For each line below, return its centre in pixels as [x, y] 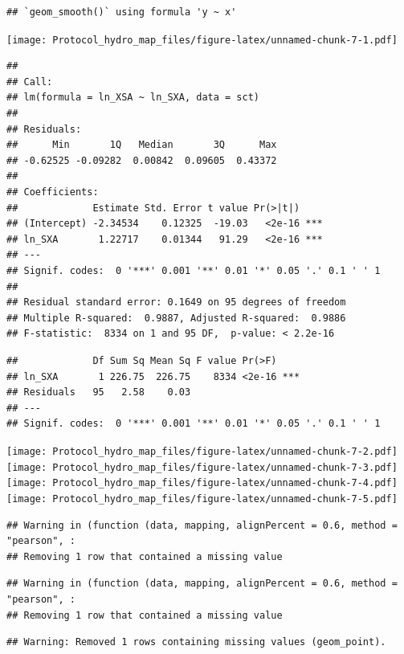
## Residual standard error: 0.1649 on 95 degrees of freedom [176, 302]
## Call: [30, 82]
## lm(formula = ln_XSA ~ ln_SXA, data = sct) [133, 98]
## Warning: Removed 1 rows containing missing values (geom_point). [196, 642]
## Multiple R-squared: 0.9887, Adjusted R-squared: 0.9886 [176, 318]
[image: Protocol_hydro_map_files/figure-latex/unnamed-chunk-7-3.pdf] [202, 467]
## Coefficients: [53, 192]
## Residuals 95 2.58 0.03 [99, 392]
